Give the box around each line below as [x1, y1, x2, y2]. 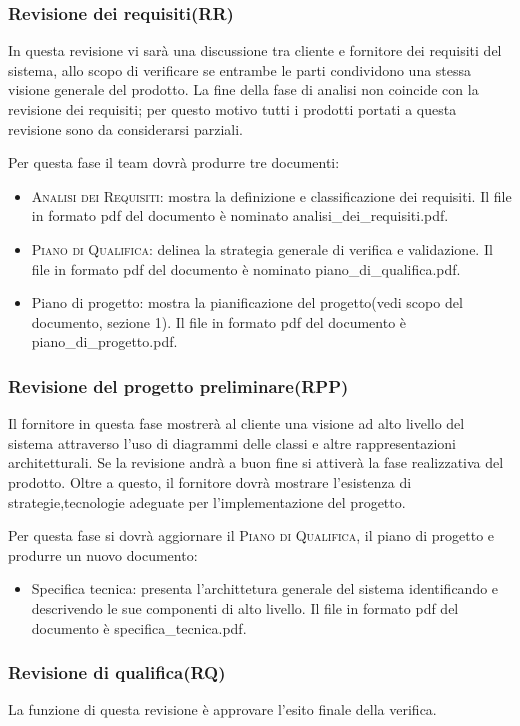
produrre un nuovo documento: [8, 544, 198, 565]
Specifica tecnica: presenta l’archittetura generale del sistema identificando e [31, 578, 499, 599]
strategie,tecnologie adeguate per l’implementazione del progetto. [8, 491, 406, 512]
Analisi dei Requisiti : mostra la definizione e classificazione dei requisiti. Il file [31, 185, 512, 206]
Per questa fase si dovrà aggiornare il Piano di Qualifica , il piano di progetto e [8, 525, 495, 546]
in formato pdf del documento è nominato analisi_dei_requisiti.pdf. [31, 205, 449, 226]
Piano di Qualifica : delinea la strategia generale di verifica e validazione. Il [31, 238, 493, 259]
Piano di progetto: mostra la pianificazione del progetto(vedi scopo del [31, 292, 463, 313]
